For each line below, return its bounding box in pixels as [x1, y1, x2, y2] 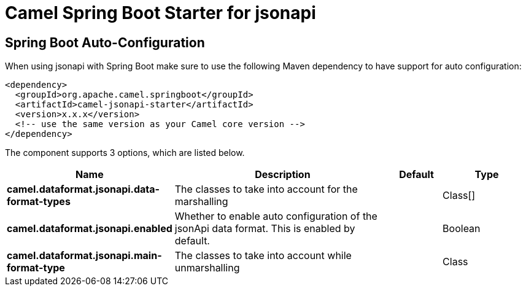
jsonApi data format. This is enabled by [174, 222, 355, 235]
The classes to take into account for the [174, 183, 358, 196]
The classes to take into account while [174, 249, 352, 262]
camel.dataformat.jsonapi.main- [7, 249, 162, 262]
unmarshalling [174, 262, 240, 274]
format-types [7, 195, 71, 208]
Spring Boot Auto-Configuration [5, 34, 205, 50]
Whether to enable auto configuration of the [174, 210, 377, 223]
